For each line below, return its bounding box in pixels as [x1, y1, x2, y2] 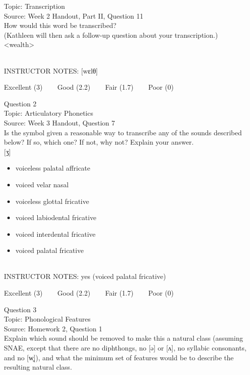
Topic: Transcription [4, 1, 65, 11]
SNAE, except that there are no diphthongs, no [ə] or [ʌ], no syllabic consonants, [4, 343, 247, 353]
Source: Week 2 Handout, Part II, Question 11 [4, 10, 144, 21]
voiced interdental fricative [15, 228, 96, 239]
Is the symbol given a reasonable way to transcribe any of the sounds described [4, 127, 242, 137]
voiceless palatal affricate [15, 163, 91, 173]
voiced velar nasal [15, 179, 69, 189]
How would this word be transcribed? [4, 20, 117, 30]
